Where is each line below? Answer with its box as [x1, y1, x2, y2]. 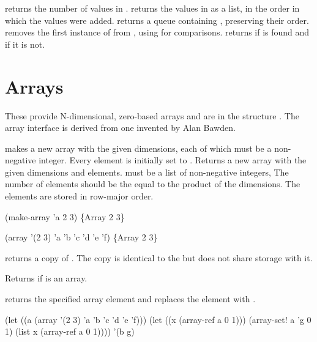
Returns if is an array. [5, 272, 88, 284]
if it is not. [5, 37, 45, 50]
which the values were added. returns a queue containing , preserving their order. [5, 13, 309, 26]
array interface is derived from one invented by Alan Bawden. [5, 121, 236, 134]
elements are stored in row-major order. [5, 190, 154, 203]
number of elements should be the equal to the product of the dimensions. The [5, 177, 300, 190]
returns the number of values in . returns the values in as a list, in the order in [5, 2, 300, 14]
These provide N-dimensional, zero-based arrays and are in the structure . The [5, 109, 299, 122]
